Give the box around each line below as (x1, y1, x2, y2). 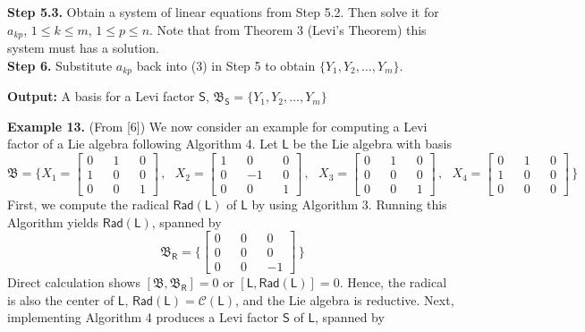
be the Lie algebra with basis (292, 134, 452, 153)
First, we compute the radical (7, 194, 169, 213)
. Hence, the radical (339, 273, 447, 292)
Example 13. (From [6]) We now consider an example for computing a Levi (7, 116, 428, 135)
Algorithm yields (7, 212, 99, 231)
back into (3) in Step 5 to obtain (136, 55, 316, 74)
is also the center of (7, 290, 114, 309)
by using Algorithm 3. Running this (251, 194, 447, 213)
